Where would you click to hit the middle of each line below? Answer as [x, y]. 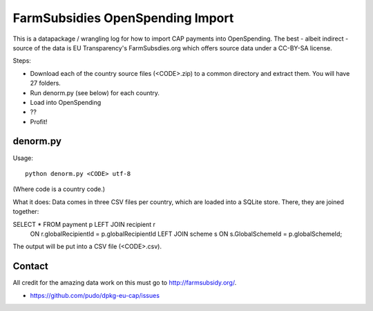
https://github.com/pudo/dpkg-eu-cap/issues [95, 295]
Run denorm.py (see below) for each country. [95, 92]
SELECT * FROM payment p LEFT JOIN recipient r [84, 224]
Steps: [22, 61]
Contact [30, 267]
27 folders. [46, 83]
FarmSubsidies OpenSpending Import [123, 18]
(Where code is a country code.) [59, 189]
